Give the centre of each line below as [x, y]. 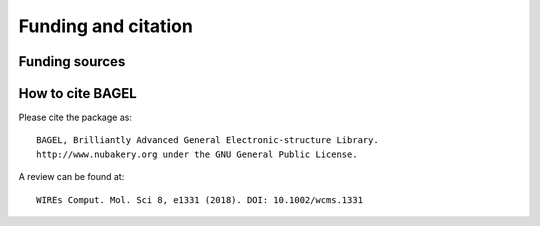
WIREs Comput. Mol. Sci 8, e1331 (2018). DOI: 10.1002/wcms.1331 [200, 199]
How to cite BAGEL [77, 93]
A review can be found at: [71, 177]
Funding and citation [106, 26]
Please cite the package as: [75, 117]
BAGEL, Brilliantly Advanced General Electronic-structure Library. [207, 140]
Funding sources [72, 61]
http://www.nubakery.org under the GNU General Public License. [197, 154]
